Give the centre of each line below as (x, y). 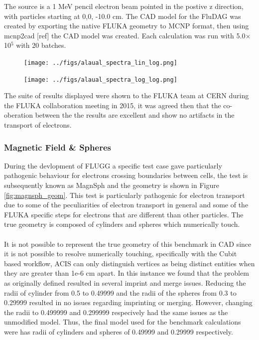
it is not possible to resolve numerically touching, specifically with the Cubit (121, 254)
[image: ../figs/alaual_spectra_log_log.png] (101, 80)
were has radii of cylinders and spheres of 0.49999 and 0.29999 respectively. (119, 331)
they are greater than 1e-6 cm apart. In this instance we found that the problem (127, 273)
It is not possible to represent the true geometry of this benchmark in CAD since (128, 244)
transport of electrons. (38, 125)
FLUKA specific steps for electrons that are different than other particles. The (124, 214)
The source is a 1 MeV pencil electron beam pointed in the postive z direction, (124, 6)
